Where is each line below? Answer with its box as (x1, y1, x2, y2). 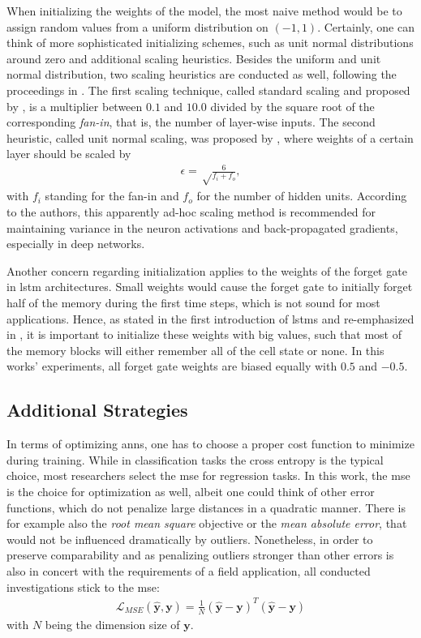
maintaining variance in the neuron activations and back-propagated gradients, (6, 219, 398, 236)
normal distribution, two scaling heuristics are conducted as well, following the (6, 66, 397, 83)
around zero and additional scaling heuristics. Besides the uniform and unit (6, 49, 381, 66)
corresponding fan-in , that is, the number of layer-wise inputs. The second (6, 113, 376, 131)
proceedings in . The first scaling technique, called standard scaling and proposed (6, 81, 410, 98)
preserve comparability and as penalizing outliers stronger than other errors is (6, 546, 394, 563)
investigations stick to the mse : (6, 578, 160, 595)
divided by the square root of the (210, 97, 375, 114)
